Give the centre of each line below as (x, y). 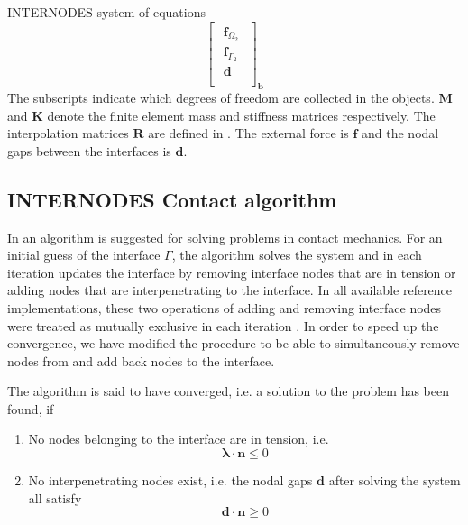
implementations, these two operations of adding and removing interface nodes (225, 307)
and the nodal (400, 133)
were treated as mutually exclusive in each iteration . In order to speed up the (223, 325)
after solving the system (395, 480)
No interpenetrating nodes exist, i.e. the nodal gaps (170, 480)
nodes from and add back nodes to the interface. (141, 360)
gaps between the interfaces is (89, 150)
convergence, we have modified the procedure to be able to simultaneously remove (234, 343)
